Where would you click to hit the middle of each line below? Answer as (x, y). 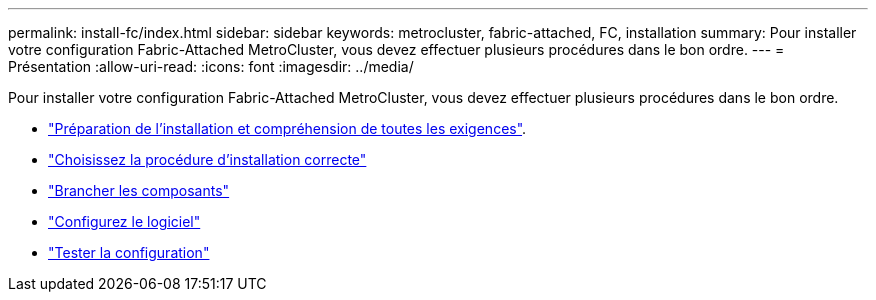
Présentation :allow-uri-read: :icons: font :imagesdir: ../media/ (211, 66)
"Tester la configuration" (129, 252)
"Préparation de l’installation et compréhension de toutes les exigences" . (287, 128)
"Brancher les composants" (139, 190)
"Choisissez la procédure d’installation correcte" (207, 159)
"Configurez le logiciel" (124, 221)
